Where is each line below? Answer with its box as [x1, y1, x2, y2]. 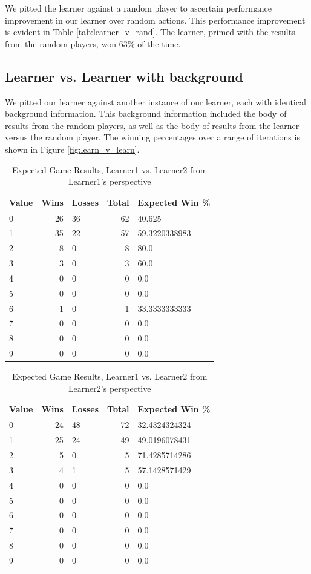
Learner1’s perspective [68, 175, 151, 188]
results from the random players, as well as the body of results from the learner [5, 119, 300, 131]
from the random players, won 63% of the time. [5, 37, 181, 50]
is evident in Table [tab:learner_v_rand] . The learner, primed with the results [5, 25, 295, 38]
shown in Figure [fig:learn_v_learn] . [5, 142, 140, 155]
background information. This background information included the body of [5, 107, 287, 120]
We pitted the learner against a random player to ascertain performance [5, 2, 272, 14]
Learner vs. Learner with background [5, 67, 243, 85]
